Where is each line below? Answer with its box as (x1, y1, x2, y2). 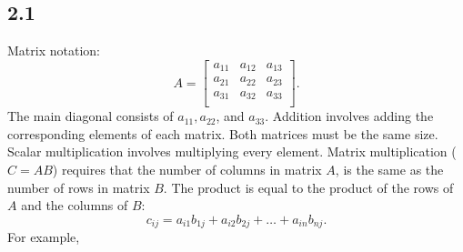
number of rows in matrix (7, 177, 150, 197)
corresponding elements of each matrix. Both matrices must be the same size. (7, 124, 438, 143)
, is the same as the (335, 160, 444, 179)
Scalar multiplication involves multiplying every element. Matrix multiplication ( (7, 142, 457, 161)
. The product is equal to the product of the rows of (163, 177, 454, 197)
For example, (7, 227, 80, 247)
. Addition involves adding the (265, 106, 434, 126)
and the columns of (21, 196, 128, 215)
